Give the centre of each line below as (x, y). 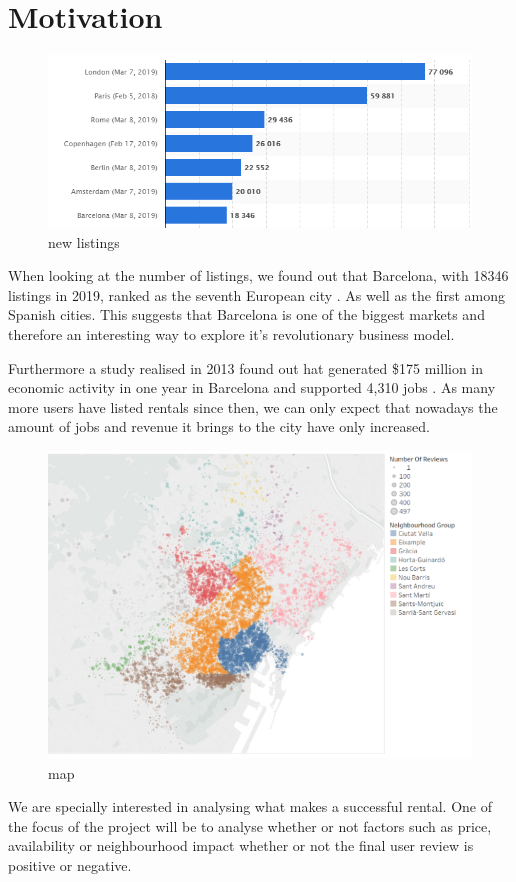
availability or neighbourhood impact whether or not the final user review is (241, 845)
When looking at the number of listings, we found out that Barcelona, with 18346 (258, 275)
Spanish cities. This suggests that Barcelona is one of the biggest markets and (246, 314)
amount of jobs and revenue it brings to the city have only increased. (219, 426)
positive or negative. (70, 864)
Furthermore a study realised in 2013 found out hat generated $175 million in (246, 367)
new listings (84, 241)
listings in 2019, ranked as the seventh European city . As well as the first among (257, 294)
